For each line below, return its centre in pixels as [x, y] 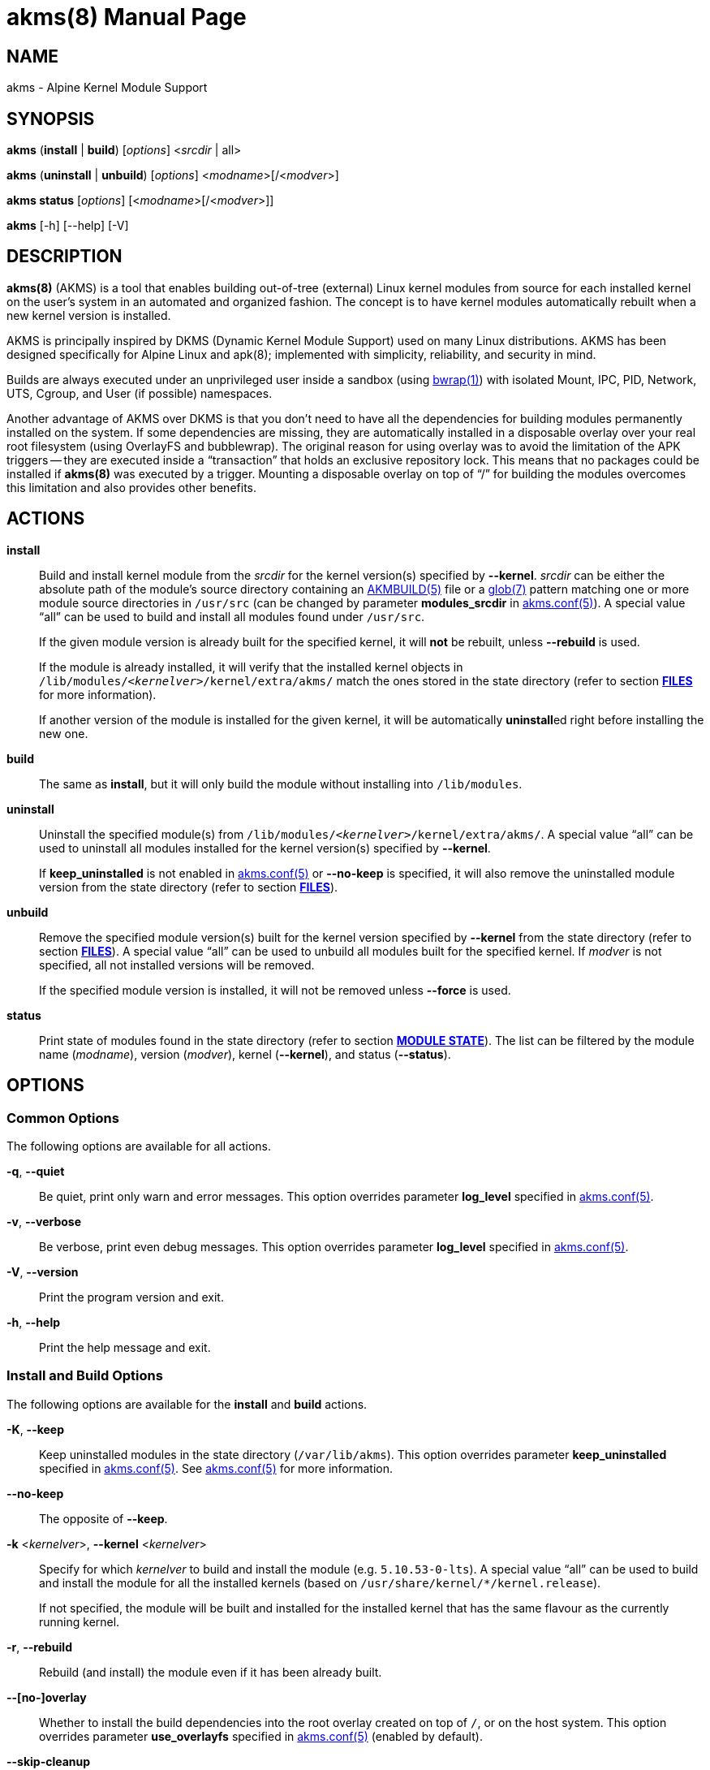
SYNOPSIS [51, 119]
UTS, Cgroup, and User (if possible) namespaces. [140, 393]
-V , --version [43, 1271]
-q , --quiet [36, 1171]
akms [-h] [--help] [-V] [68, 226]
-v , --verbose [44, 1221]
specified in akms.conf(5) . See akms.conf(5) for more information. [216, 1468]
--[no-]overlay [47, 1697]
